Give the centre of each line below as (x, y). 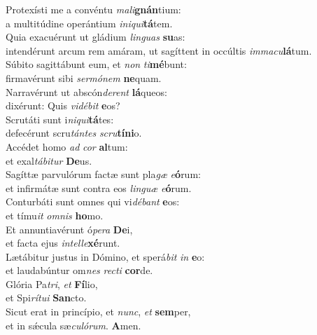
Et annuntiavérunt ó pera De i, (69, 229)
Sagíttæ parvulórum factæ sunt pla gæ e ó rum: (103, 174)
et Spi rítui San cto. (46, 298)
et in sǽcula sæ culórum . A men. (73, 325)
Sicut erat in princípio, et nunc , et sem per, (98, 312)
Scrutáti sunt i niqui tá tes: (60, 119)
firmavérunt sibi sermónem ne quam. (84, 77)
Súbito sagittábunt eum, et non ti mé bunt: (96, 64)
